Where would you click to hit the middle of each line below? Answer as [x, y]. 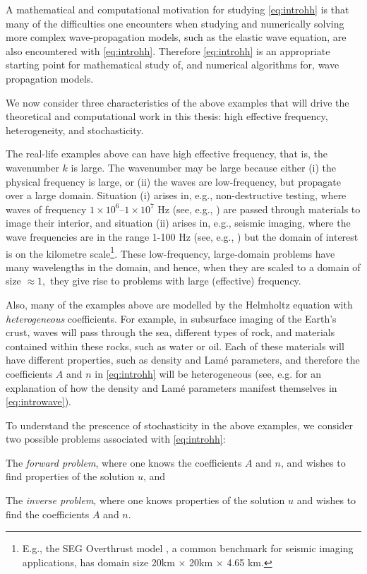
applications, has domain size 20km [98, 562]
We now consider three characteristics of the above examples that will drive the [178, 102]
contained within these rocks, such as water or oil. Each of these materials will [175, 346]
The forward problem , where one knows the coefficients [124, 462]
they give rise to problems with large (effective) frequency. [175, 281]
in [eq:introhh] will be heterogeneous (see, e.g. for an [208, 373]
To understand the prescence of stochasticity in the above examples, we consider [180, 425]
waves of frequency [46, 209]
